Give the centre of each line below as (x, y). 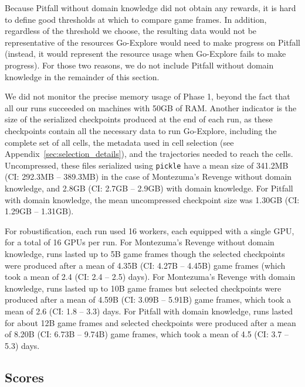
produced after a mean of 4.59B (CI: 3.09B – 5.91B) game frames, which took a (148, 299)
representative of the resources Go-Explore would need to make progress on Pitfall (152, 42)
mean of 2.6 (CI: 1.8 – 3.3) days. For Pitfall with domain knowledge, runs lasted (149, 311)
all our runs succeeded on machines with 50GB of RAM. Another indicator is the (151, 107)
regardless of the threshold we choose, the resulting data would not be (131, 31)
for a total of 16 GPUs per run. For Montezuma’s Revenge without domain (140, 242)
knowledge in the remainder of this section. (82, 76)
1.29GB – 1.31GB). (39, 211)
